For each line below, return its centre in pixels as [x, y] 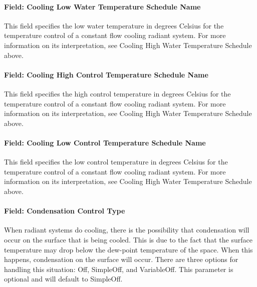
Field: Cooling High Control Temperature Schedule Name [106, 74]
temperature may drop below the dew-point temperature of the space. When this [128, 249]
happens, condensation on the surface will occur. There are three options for [121, 259]
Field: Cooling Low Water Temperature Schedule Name [102, 6]
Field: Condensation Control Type [65, 211]
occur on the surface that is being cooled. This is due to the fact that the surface [128, 239]
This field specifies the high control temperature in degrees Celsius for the [117, 93]
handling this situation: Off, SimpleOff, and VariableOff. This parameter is [119, 269]
